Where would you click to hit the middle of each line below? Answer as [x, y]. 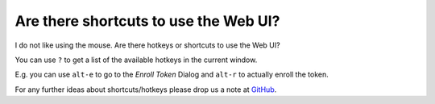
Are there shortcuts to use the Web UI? [147, 21]
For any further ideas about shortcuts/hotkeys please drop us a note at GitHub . [146, 89]
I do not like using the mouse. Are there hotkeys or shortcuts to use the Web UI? [148, 45]
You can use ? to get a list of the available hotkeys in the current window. [136, 60]
